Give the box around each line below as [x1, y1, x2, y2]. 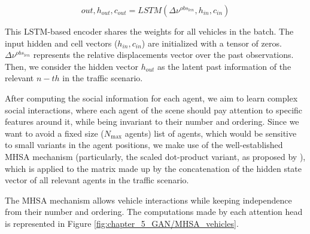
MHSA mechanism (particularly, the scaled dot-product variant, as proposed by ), [5, 150, 306, 162]
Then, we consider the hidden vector [5, 60, 138, 72]
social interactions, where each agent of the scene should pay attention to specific [5, 103, 303, 116]
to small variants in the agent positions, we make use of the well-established [5, 138, 283, 151]
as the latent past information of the [157, 60, 291, 72]
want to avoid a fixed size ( [5, 127, 104, 139]
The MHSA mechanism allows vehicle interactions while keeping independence [5, 193, 292, 206]
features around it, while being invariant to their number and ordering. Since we [5, 115, 299, 128]
